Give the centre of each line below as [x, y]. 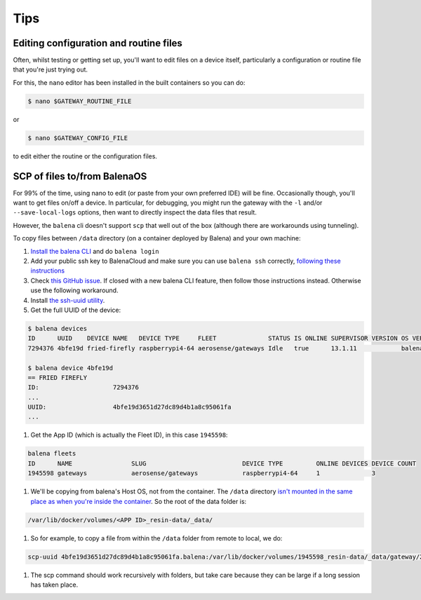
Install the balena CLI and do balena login [95, 251]
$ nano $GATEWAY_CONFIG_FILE [78, 138]
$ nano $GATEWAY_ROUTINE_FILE [80, 101]
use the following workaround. [74, 290]
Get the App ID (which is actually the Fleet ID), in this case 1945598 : [129, 435]
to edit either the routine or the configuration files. [85, 156]
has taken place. [54, 585]
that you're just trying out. [50, 69]
